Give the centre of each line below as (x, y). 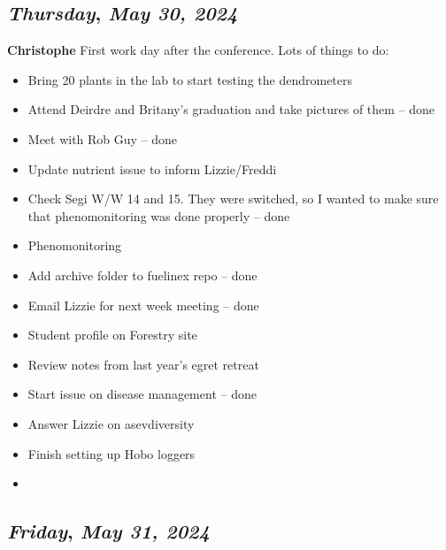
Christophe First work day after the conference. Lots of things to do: (198, 50)
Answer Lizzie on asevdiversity (111, 423)
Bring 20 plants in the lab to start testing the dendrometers (190, 79)
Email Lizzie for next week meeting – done (143, 305)
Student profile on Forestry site (112, 335)
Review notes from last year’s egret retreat (143, 364)
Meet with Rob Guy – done (103, 138)
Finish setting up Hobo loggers (111, 453)
